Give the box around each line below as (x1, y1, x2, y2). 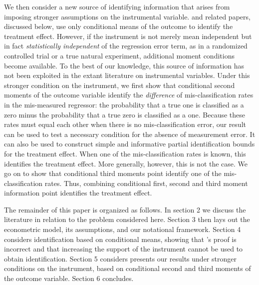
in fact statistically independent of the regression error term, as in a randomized (4, 40, 248, 51)
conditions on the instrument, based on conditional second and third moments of (4, 263, 251, 273)
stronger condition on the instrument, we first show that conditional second (4, 79, 235, 90)
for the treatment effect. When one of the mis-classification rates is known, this (4, 148, 246, 158)
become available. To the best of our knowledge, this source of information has (4, 60, 245, 70)
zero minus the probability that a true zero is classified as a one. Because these (4, 109, 246, 119)
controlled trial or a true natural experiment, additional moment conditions (4, 50, 235, 60)
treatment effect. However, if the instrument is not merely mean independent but (4, 30, 252, 41)
